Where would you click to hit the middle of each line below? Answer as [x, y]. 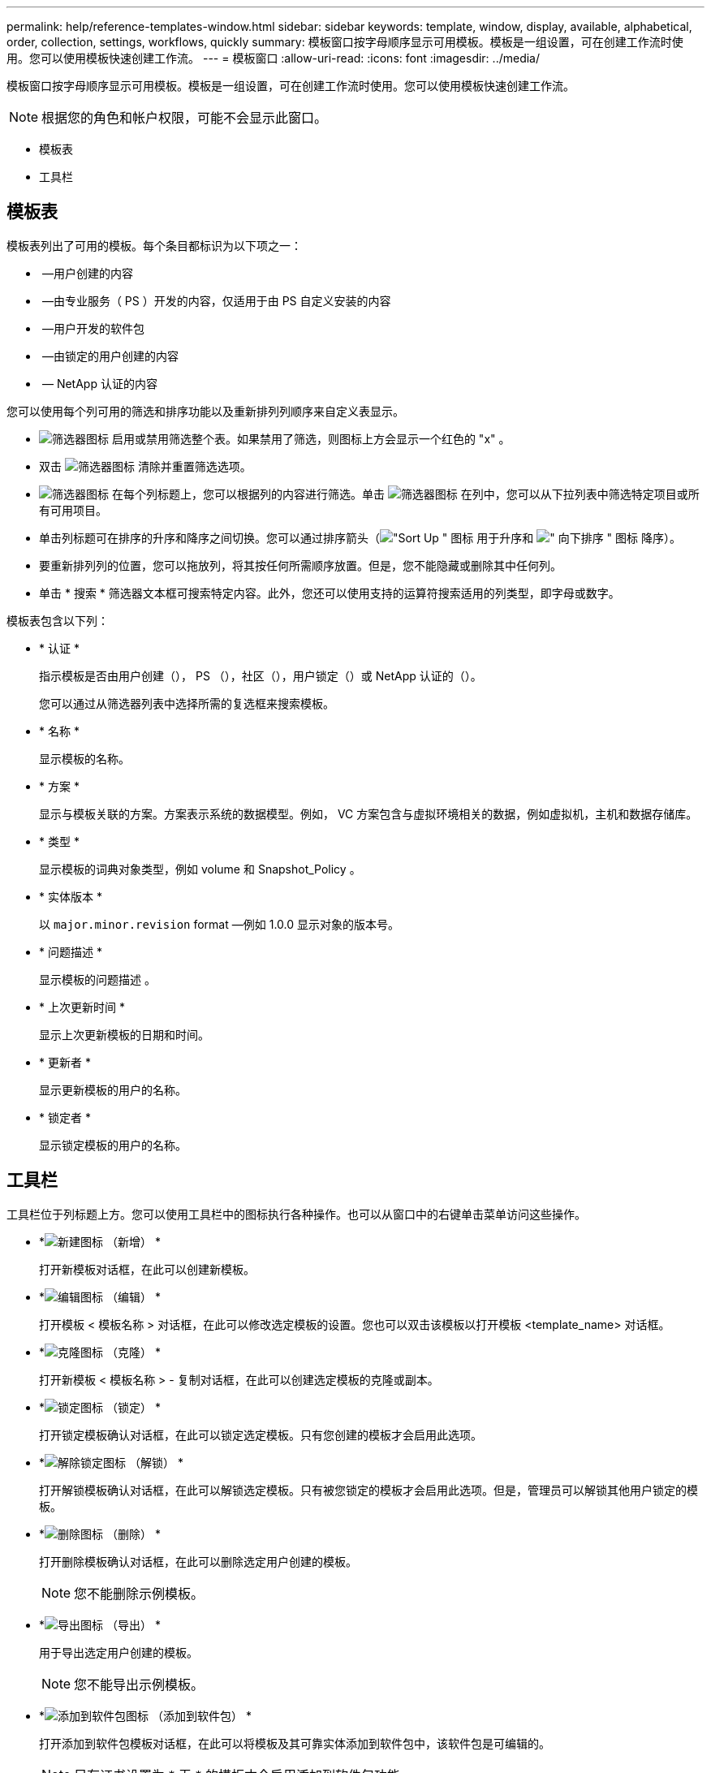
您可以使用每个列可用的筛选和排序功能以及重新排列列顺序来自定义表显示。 [205, 411]
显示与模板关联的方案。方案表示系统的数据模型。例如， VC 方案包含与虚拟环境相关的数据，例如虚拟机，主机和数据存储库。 [368, 813]
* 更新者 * [65, 1062]
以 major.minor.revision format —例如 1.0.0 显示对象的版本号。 [219, 924]
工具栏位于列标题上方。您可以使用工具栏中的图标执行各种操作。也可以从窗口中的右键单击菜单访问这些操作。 [296, 1214]
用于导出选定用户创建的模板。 [118, 1652]
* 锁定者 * [65, 1117]
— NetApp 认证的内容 [99, 383]
